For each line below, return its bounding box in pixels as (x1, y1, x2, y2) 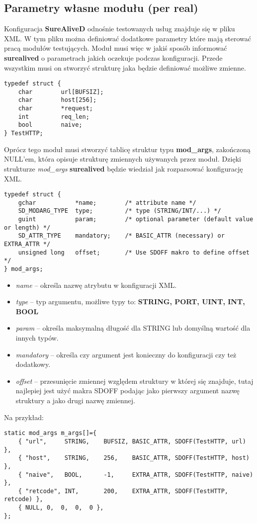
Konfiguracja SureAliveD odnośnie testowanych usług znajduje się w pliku (4, 23, 235, 34)
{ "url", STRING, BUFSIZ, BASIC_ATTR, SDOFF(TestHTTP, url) (18, 437, 246, 445)
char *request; (18, 105, 93, 112)
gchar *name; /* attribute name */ (18, 199, 196, 206)
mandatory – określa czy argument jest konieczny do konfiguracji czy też (15, 349, 237, 359)
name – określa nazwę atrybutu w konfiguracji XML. (15, 279, 177, 290)
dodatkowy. (15, 359, 51, 369)
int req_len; (18, 113, 89, 120)
